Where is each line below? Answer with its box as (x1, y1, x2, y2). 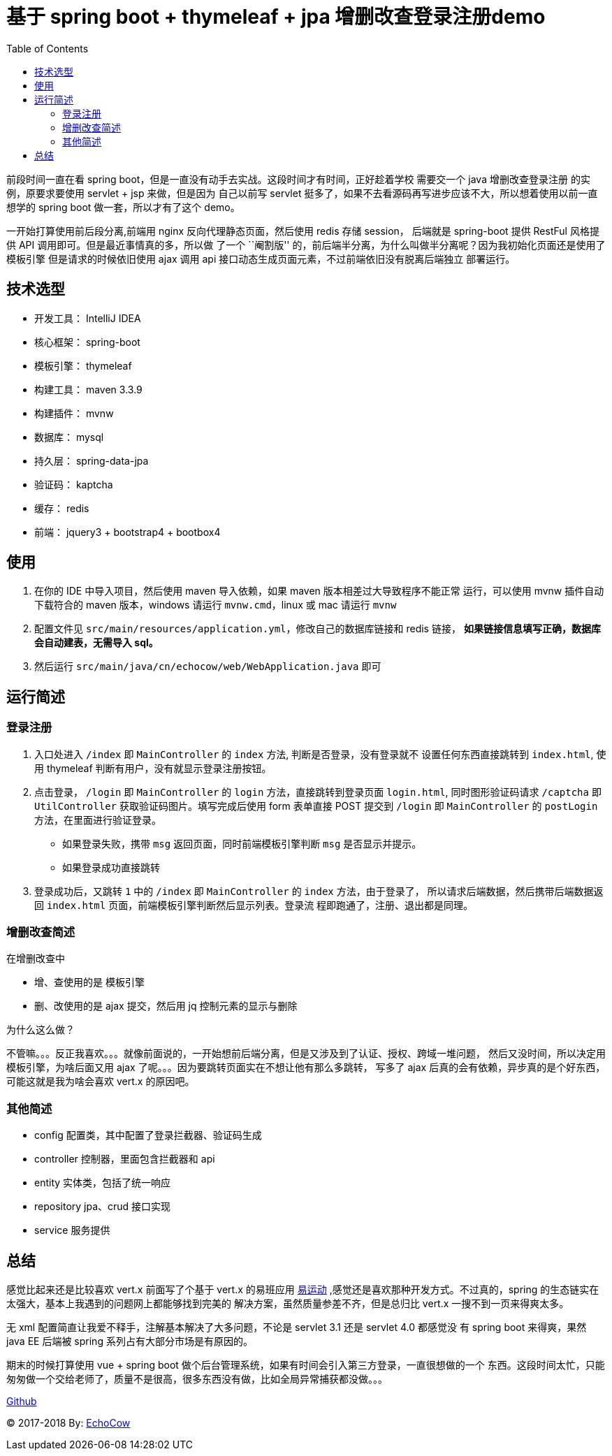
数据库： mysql (34, 430, 104, 443)
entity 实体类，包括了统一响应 (34, 1177, 171, 1189)
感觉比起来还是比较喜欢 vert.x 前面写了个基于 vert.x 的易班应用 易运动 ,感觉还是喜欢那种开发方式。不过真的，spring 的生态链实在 (6, 1283, 599, 1295)
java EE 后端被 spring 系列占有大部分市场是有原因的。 (6, 1335, 253, 1347)
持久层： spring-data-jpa (34, 454, 149, 467)
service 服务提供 (34, 1224, 110, 1237)
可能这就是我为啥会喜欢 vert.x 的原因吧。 (6, 1075, 195, 1088)
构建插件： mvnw (34, 407, 114, 419)
